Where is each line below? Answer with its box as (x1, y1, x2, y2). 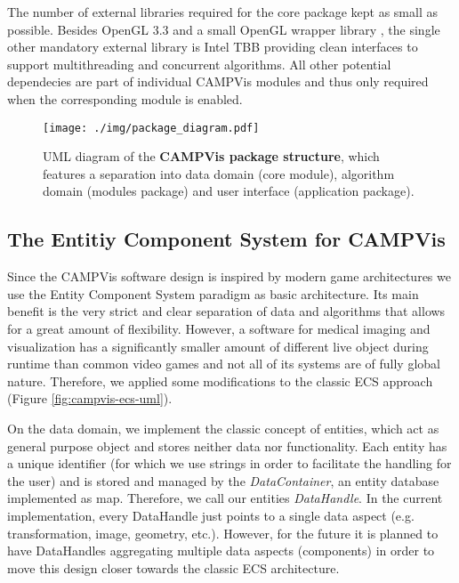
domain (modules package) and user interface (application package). (43, 182, 415, 200)
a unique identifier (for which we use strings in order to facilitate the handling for (7, 454, 452, 473)
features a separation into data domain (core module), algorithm (43, 164, 395, 182)
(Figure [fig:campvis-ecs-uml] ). (7, 389, 173, 408)
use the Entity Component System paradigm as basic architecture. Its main (7, 284, 419, 303)
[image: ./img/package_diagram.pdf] (43, 121, 260, 134)
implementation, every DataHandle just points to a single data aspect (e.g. (7, 506, 415, 524)
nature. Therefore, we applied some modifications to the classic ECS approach (7, 371, 433, 390)
